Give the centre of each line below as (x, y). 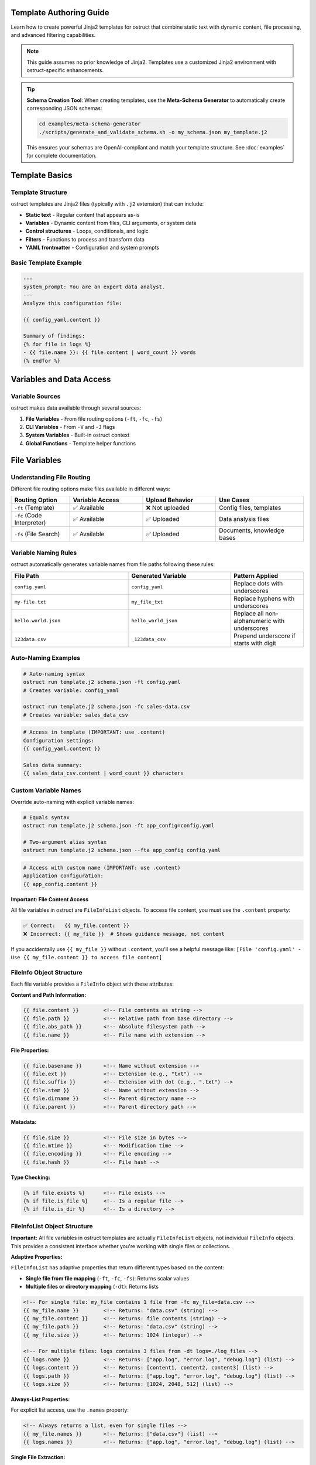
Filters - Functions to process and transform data (85, 239)
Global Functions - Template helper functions (81, 443)
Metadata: (24, 1122)
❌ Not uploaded (168, 508)
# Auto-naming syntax (54, 674)
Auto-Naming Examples (46, 657)
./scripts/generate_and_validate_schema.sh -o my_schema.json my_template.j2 (153, 132)
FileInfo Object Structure (47, 972)
